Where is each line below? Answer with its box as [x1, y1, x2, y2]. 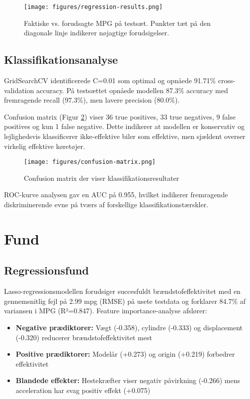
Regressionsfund [4, 263, 89, 278]
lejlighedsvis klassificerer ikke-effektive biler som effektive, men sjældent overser [4, 131, 246, 141]
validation [4, 85, 34, 95]
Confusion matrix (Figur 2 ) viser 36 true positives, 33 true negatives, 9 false [4, 111, 236, 122]
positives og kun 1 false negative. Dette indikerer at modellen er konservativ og [4, 121, 245, 132]
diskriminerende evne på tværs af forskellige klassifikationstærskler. [4, 199, 209, 210]
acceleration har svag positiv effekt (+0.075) [15, 385, 151, 395]
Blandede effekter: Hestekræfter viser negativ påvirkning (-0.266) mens [15, 375, 241, 386]
